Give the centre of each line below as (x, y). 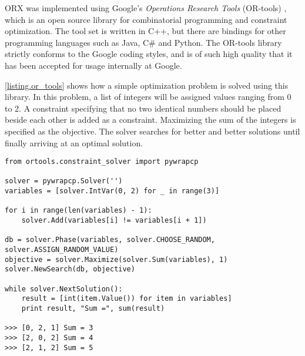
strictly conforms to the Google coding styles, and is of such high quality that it (149, 54)
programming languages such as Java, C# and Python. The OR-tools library (143, 42)
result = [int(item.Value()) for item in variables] (127, 299)
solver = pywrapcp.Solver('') (64, 181)
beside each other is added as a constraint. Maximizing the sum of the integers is (150, 120)
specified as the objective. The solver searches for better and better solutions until (152, 131)
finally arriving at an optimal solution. (74, 142)
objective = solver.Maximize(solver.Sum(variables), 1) (116, 259)
